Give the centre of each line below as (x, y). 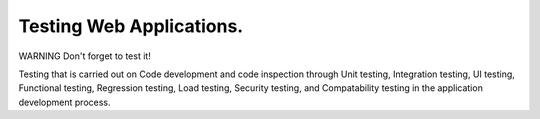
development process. (64, 102)
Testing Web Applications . (131, 26)
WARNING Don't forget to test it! (85, 56)
